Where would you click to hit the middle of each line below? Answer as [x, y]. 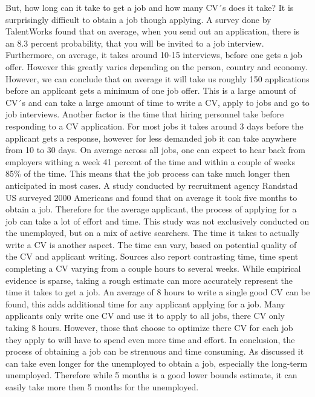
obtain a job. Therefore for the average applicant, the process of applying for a [151, 209]
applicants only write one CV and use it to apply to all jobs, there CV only [145, 316]
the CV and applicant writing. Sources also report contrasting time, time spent [152, 256]
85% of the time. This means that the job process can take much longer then [148, 173]
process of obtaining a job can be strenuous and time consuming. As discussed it [155, 351]
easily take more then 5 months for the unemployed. [102, 387]
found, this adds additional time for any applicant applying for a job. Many [145, 303]
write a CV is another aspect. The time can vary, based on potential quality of [151, 244]
